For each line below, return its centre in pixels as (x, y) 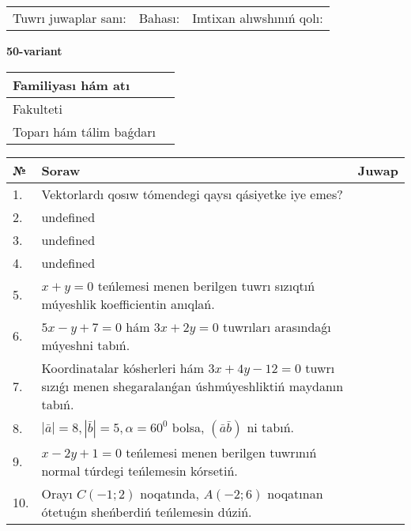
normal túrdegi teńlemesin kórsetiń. (140, 470)
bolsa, (188, 427)
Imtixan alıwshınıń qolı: (258, 18)
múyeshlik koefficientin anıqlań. (128, 303)
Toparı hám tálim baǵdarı (85, 131)
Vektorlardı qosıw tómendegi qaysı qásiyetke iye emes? (192, 194)
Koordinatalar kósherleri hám (123, 367)
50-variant (34, 51)
